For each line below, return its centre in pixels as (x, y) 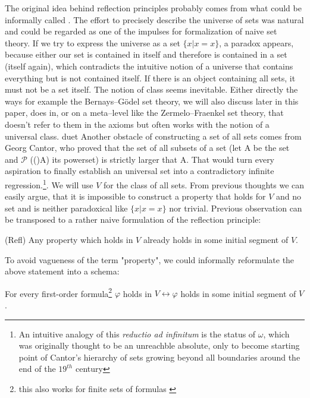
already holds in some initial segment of (216, 239)
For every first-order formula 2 (59, 292)
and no (289, 196)
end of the (37, 369)
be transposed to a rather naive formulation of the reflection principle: (133, 219)
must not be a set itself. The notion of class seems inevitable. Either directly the (151, 89)
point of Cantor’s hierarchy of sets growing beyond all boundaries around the (159, 357)
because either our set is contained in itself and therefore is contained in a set (146, 54)
